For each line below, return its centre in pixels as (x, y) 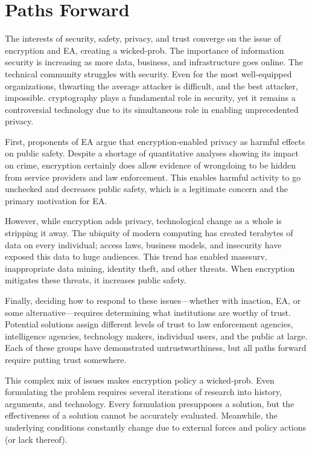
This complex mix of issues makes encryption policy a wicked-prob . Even (140, 380)
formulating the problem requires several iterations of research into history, (143, 392)
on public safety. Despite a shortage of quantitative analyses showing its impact (152, 153)
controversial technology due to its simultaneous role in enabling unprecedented (152, 109)
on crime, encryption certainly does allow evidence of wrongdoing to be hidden (151, 165)
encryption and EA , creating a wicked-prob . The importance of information (145, 50)
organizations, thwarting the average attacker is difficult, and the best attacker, (151, 85)
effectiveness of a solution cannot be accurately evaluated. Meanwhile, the (141, 415)
